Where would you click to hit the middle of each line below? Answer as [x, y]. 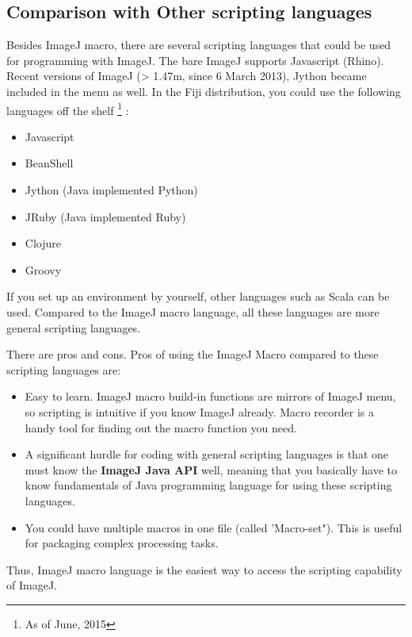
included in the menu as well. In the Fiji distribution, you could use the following [204, 91]
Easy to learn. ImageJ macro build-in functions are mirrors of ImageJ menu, [210, 396]
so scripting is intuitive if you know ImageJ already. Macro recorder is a [199, 411]
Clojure [43, 243]
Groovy [43, 269]
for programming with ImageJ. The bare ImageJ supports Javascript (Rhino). [195, 60]
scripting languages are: [64, 369]
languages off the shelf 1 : [68, 109]
